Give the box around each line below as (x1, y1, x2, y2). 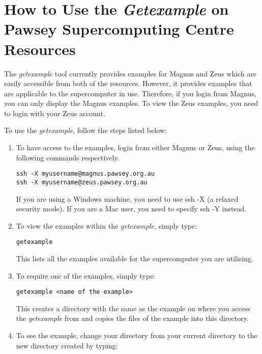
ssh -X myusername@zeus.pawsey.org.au (16, 178, 148, 186)
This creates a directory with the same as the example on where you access (16, 303, 250, 313)
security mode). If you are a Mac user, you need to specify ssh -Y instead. (16, 203, 247, 214)
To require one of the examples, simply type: (16, 270, 156, 281)
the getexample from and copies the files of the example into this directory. (16, 313, 249, 323)
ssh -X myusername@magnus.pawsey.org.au (16, 170, 155, 178)
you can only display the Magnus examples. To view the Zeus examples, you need (4, 98, 258, 108)
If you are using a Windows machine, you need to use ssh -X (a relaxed (16, 193, 239, 204)
